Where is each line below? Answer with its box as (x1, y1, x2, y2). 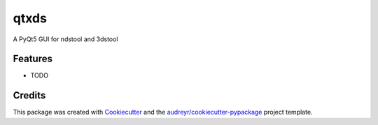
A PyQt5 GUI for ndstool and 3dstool (13, 35, 118, 43)
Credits (13, 89, 46, 101)
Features (13, 53, 52, 65)
